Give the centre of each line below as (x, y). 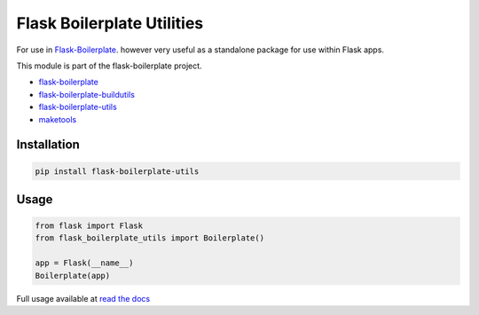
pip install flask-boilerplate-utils (117, 171)
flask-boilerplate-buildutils (86, 94)
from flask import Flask (89, 226)
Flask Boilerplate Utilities (110, 23)
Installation (48, 145)
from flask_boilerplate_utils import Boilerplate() (150, 238)
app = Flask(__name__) (84, 263)
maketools (58, 119)
